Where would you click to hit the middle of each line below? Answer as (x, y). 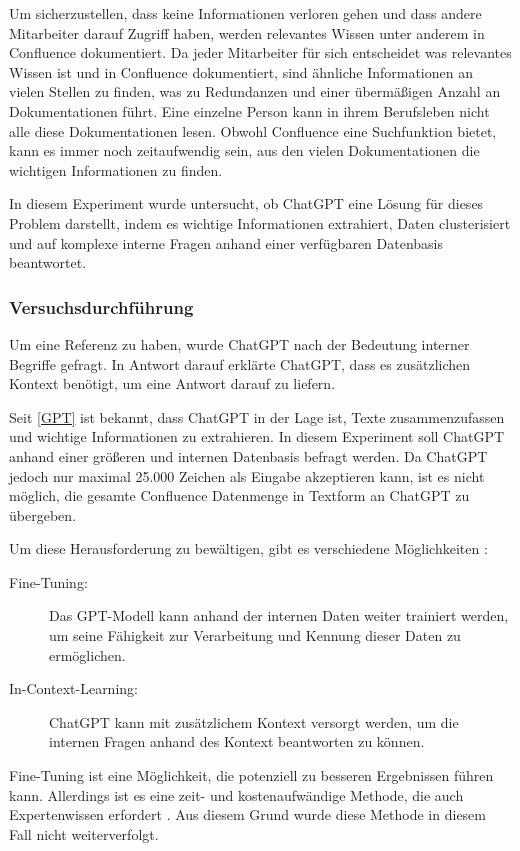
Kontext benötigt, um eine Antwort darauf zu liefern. (172, 383)
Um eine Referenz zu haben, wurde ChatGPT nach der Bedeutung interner (239, 343)
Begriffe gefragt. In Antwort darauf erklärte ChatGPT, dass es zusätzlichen (240, 363)
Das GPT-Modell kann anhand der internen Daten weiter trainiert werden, (279, 615)
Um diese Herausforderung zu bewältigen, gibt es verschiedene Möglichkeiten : (248, 548)
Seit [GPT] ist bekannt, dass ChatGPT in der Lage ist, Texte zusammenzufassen (257, 416)
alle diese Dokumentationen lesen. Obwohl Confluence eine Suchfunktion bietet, (253, 130)
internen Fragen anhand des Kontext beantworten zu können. (237, 741)
